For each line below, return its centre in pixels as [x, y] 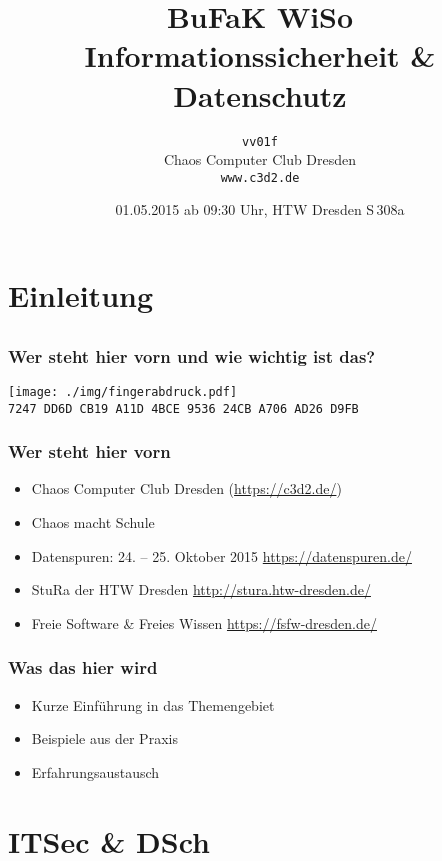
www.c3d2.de [260, 177]
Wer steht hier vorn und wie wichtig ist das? [192, 355]
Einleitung [81, 295]
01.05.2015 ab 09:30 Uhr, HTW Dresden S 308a [260, 209]
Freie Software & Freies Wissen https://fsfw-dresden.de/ [204, 622]
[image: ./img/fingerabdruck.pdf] [123, 391]
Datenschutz [260, 94]
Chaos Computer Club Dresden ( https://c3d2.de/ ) [186, 488]
